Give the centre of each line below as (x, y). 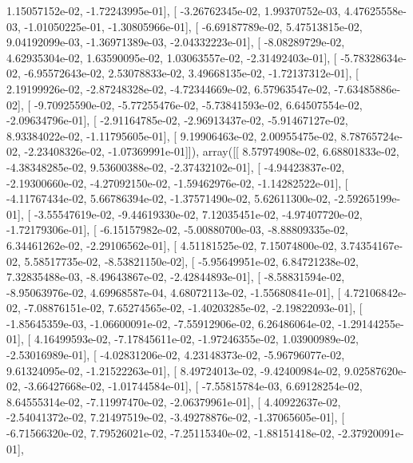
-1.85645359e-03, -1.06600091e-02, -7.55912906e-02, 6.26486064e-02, (171, 323)
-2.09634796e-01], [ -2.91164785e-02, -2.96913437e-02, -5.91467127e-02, (177, 120)
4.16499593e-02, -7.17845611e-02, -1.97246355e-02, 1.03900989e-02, (196, 339)
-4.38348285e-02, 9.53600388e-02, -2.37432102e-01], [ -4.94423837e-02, (176, 166)
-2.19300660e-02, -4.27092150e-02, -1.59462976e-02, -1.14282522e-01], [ (177, 182)
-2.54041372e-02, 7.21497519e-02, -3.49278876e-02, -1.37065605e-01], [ (176, 417)
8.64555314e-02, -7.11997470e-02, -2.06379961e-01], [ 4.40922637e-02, (174, 401)
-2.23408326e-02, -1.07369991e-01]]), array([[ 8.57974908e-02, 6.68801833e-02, (212, 151)
